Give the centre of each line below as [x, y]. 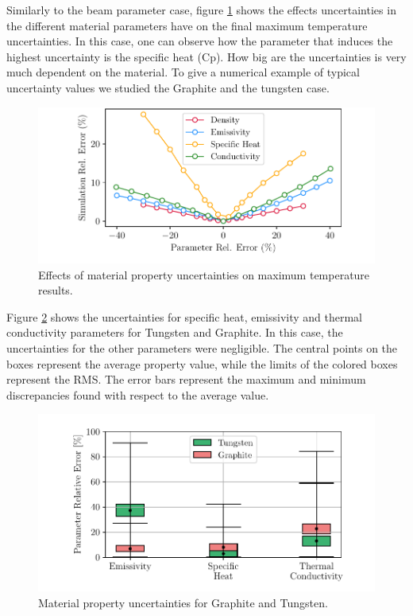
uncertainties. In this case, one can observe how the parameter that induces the [200, 41]
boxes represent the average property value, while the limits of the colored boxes [202, 363]
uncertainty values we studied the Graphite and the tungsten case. [168, 87]
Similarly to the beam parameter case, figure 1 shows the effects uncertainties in [201, 10]
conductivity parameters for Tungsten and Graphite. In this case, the [175, 332]
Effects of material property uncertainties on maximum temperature [204, 274]
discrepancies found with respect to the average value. [138, 394]
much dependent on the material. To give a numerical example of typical [183, 72]
